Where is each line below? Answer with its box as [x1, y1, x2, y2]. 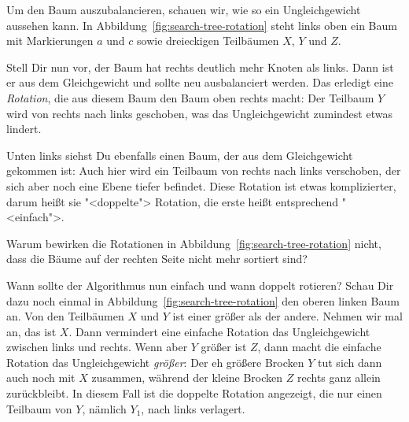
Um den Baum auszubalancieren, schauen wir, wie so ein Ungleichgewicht [6, 2, 361, 17]
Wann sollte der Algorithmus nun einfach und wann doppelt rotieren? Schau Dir [6, 276, 394, 293]
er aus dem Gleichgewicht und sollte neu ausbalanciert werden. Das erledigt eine [6, 74, 393, 91]
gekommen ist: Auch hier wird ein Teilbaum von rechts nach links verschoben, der [6, 162, 401, 179]
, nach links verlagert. [141, 400, 245, 416]
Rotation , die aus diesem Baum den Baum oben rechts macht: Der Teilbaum [6, 89, 374, 105]
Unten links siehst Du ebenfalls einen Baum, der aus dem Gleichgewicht [6, 146, 353, 163]
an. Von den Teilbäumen [6, 308, 124, 324]
